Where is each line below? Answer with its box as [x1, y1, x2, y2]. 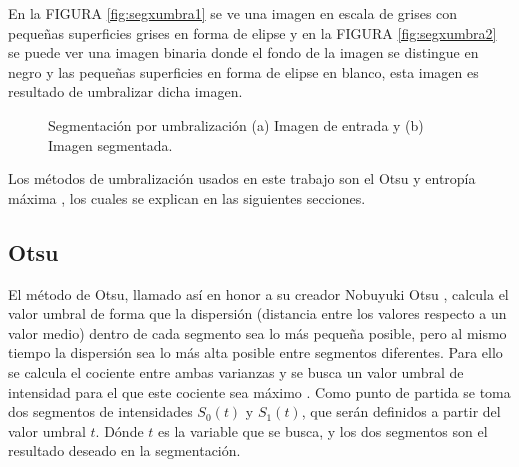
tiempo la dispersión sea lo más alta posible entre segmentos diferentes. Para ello [8, 342, 503, 363]
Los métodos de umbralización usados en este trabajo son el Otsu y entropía [8, 168, 476, 189]
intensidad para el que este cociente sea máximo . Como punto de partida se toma [8, 381, 511, 402]
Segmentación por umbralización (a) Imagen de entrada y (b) [48, 114, 424, 135]
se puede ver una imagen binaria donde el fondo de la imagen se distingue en [8, 42, 479, 63]
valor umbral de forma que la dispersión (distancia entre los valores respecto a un [8, 303, 507, 324]
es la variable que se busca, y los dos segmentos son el [158, 420, 488, 441]
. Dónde [95, 420, 144, 441]
